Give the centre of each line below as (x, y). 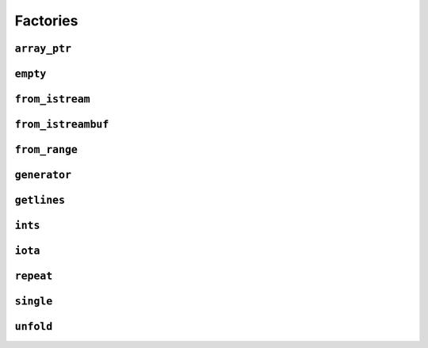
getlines (40, 201)
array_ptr (43, 48)
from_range (46, 150)
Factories (46, 21)
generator (43, 175)
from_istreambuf (62, 124)
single (34, 302)
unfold (34, 327)
